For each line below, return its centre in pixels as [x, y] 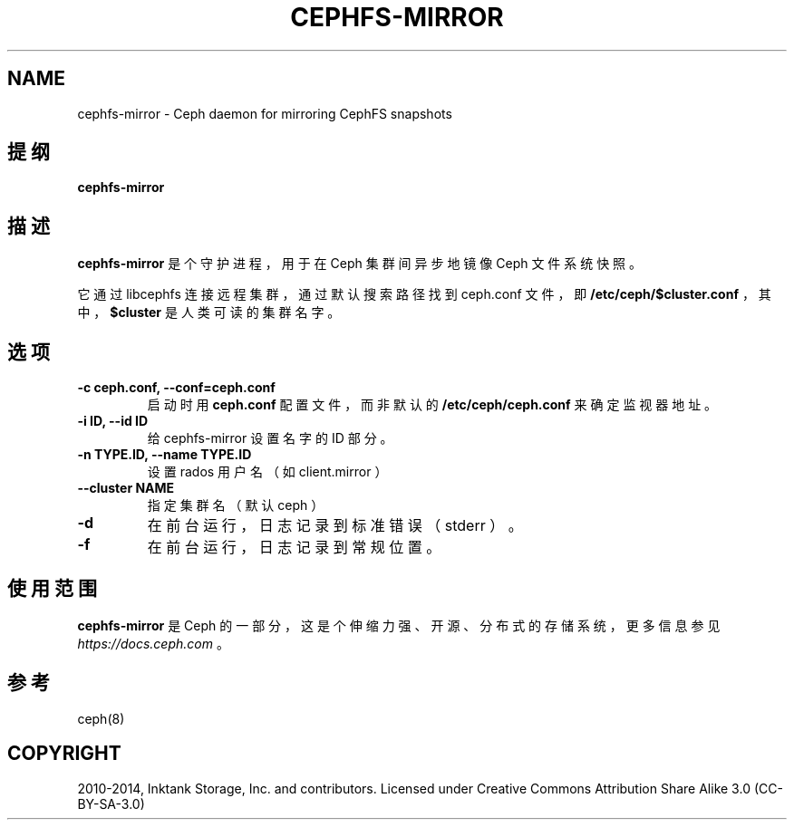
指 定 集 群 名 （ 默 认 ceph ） [236, 505]
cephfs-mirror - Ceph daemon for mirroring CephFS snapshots [265, 113]
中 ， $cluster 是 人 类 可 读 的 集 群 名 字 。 [209, 313]
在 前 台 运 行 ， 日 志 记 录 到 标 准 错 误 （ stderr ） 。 [335, 526]
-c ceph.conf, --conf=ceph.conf [176, 388]
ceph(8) [101, 718]
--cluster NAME [126, 488]
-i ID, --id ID [113, 421]
